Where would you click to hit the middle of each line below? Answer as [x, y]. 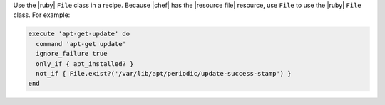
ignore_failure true [72, 54]
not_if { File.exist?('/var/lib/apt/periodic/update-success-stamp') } [164, 73]
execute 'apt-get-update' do [79, 34]
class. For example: [42, 15]
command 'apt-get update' [81, 44]
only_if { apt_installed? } [85, 63]
